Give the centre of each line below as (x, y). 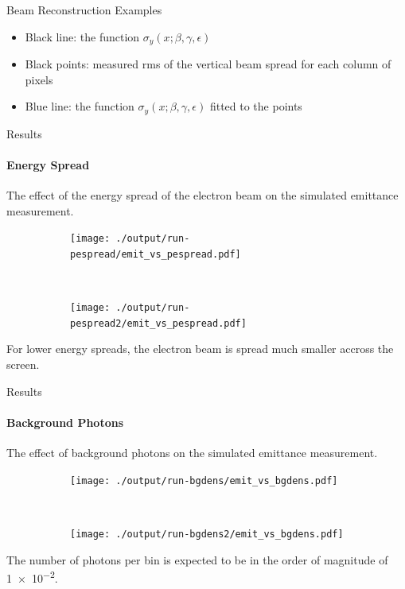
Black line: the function (82, 36)
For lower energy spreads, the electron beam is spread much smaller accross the (200, 349)
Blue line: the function (80, 106)
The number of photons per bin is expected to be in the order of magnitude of (197, 559)
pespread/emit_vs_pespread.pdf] (156, 254)
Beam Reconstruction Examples (84, 10)
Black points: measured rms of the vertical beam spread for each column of (208, 64)
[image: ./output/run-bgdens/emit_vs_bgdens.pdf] (204, 480)
